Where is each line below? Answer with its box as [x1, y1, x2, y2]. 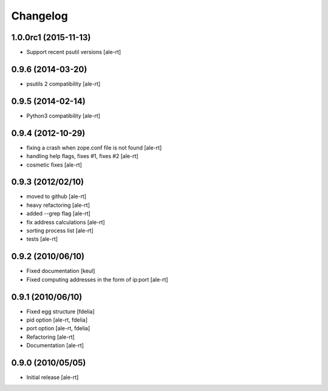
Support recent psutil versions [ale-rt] [26, 49, 121, 56]
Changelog [11, 9, 68, 22]
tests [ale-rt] [26, 235, 58, 243]
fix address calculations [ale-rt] [26, 218, 106, 226]
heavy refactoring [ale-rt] [26, 201, 91, 209]
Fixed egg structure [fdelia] [26, 308, 95, 315]
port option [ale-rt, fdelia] [26, 325, 91, 332]
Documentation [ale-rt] [26, 342, 84, 349]
